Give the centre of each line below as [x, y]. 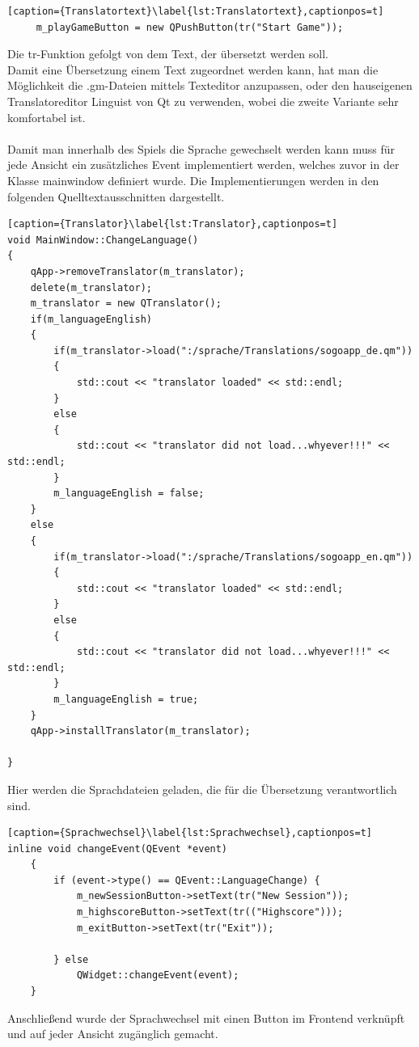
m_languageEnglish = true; [126, 699]
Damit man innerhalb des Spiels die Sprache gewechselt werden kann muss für [201, 148]
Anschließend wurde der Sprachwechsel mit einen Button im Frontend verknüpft [206, 1017]
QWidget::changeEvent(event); [158, 975]
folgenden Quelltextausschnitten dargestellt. [116, 196]
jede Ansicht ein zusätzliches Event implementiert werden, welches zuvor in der [203, 165]
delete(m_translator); [91, 287]
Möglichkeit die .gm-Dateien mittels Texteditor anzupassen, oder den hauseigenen [210, 85]
